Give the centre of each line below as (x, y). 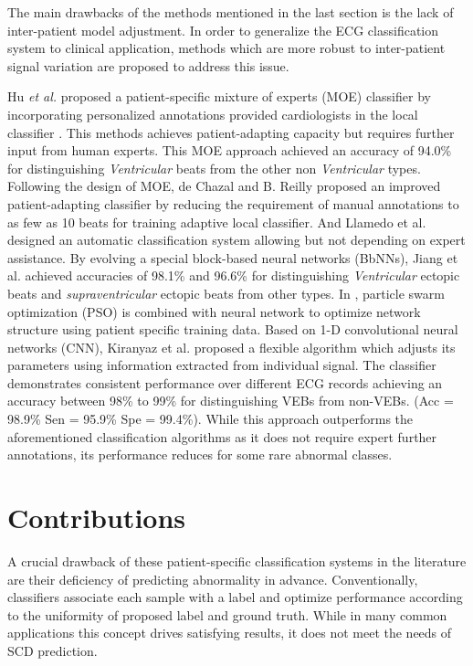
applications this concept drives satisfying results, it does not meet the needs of (230, 633)
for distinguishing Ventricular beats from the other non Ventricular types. (214, 168)
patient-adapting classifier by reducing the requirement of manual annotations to (233, 203)
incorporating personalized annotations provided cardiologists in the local (213, 114)
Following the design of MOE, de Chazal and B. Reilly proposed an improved (224, 186)
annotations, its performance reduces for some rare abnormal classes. (200, 455)
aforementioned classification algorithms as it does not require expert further (222, 436)
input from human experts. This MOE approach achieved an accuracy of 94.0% (230, 150)
